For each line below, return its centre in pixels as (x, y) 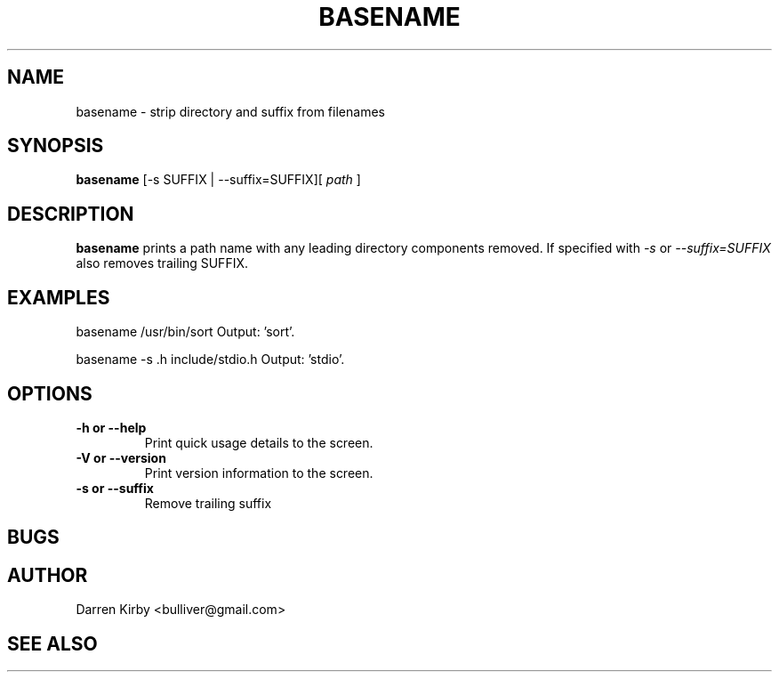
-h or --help (111, 427)
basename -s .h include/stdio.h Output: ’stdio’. (210, 360)
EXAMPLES (59, 297)
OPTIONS (50, 393)
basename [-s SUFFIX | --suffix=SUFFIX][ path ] (218, 180)
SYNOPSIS (56, 146)
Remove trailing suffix (208, 503)
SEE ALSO (52, 643)
